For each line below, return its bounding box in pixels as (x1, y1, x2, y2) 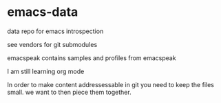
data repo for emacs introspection (7, 27, 104, 35)
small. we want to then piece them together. (7, 88, 132, 96)
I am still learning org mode (7, 67, 85, 75)
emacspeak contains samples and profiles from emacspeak (7, 53, 177, 62)
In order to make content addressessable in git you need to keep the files (7, 80, 215, 88)
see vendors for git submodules (7, 40, 98, 48)
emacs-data (7, 4, 78, 20)
